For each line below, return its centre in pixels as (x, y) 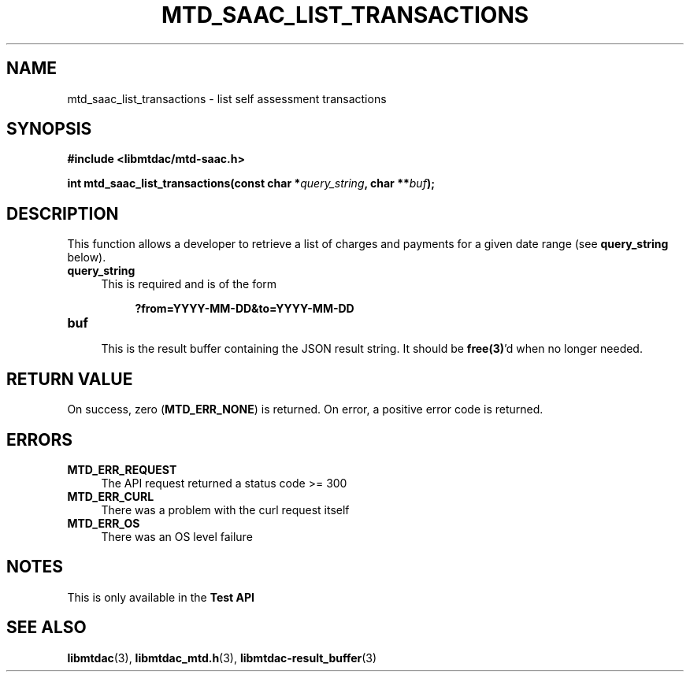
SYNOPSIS (49, 129)
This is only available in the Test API (161, 597)
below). (87, 257)
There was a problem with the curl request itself (225, 509)
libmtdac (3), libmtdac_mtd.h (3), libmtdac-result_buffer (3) (222, 658)
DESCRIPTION (63, 213)
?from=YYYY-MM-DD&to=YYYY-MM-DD (245, 309)
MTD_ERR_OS (104, 523)
